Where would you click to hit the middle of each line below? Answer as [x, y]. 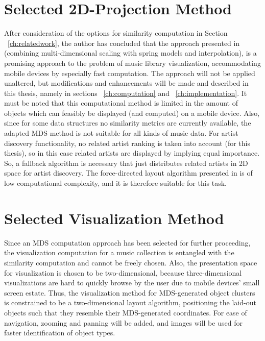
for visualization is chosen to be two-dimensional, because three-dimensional [123, 272]
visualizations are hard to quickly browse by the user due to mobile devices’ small [132, 283]
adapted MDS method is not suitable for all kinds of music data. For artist [121, 133]
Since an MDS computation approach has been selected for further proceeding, [127, 242]
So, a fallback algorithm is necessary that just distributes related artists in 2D [126, 163]
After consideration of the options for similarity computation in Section [116, 33]
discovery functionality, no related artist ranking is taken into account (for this [127, 143]
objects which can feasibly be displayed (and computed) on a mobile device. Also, [132, 113]
